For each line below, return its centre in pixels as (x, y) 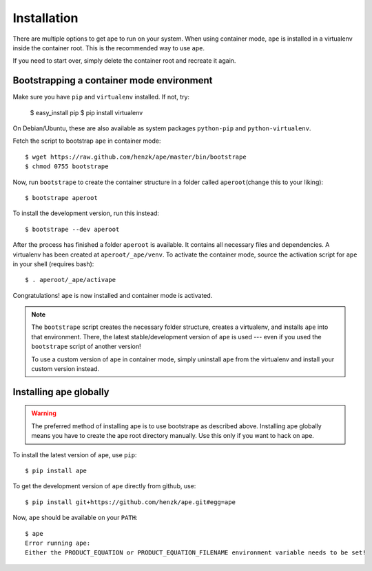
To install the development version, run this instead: (86, 213)
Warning (44, 413)
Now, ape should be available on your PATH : (75, 518)
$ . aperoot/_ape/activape (71, 280)
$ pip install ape (56, 471)
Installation (45, 18)
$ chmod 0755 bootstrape (67, 167)
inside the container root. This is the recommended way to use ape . (108, 48)
